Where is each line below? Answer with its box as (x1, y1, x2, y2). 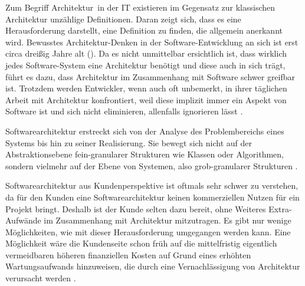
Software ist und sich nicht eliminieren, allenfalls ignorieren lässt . (5, 105, 243, 117)
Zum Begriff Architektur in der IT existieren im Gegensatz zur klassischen (5, 1, 276, 13)
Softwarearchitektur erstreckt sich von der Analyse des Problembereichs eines (5, 124, 284, 137)
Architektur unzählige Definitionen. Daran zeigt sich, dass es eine (5, 12, 241, 25)
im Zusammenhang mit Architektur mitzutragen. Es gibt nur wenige (44, 214, 291, 226)
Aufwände (5, 214, 41, 226)
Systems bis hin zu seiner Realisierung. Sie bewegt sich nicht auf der (5, 136, 252, 149)
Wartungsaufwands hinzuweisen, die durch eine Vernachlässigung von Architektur (5, 260, 300, 272)
